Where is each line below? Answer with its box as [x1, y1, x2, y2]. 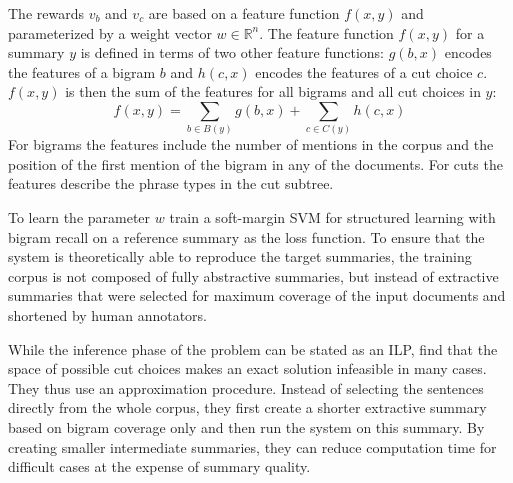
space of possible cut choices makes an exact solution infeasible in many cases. [8, 358, 487, 379]
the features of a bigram [8, 61, 156, 82]
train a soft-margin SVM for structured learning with [169, 207, 496, 228]
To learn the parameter [8, 207, 151, 228]
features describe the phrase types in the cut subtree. [8, 173, 334, 194]
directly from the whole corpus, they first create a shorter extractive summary [8, 397, 487, 418]
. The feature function [259, 22, 394, 43]
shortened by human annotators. [8, 305, 207, 326]
